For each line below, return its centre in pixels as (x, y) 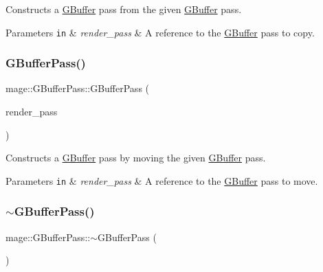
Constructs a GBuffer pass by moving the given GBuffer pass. (136, 158)
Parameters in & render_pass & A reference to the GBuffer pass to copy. (160, 32)
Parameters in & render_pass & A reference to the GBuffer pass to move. (162, 180)
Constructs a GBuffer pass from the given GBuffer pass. (124, 9)
